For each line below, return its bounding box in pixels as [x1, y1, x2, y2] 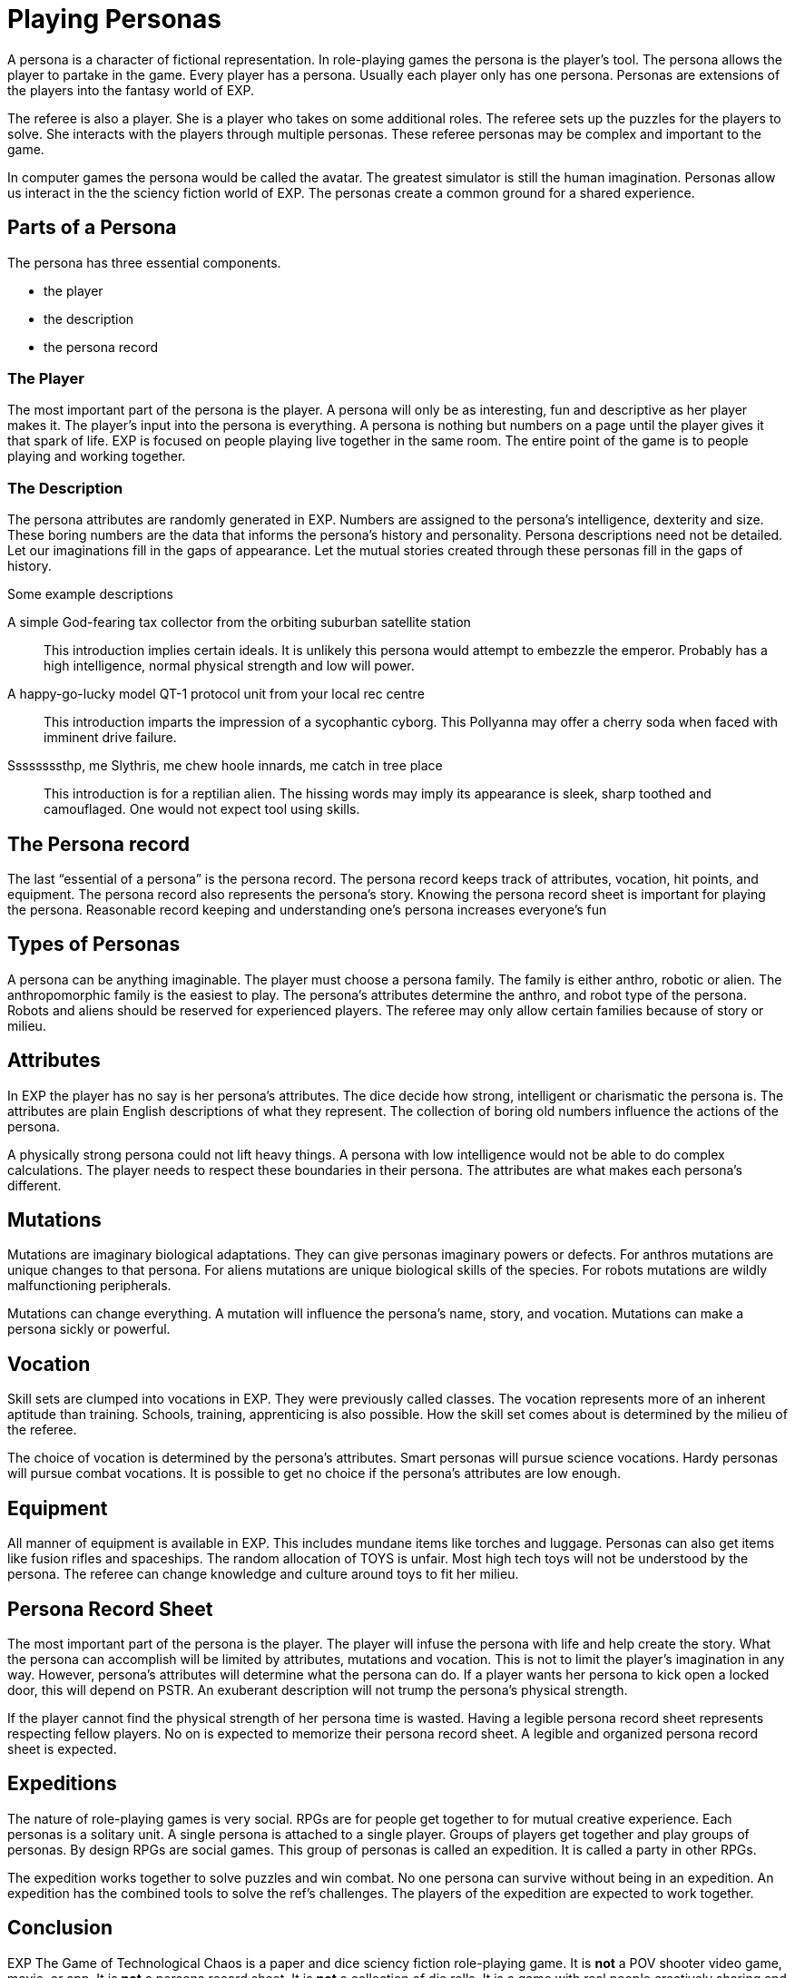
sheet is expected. [7, 1741, 117, 1757]
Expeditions [7, 1772, 117, 1796]
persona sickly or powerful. [7, 1321, 171, 1337]
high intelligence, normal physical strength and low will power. [44, 658, 415, 674]
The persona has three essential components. [7, 254, 281, 270]
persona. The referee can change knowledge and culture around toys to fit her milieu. [7, 1566, 519, 1582]
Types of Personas [7, 933, 181, 956]
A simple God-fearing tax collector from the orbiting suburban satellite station [7, 614, 471, 631]
